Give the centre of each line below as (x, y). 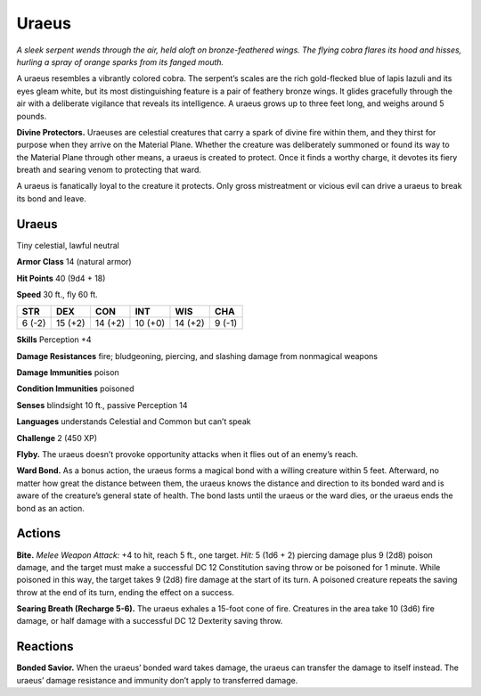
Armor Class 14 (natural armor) (74, 262)
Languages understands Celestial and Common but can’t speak (134, 422)
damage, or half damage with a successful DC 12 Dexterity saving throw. (150, 621)
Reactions (45, 647)
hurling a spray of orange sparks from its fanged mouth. (120, 61)
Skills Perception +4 (54, 340)
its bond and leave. (51, 198)
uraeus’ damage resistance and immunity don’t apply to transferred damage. (157, 680)
